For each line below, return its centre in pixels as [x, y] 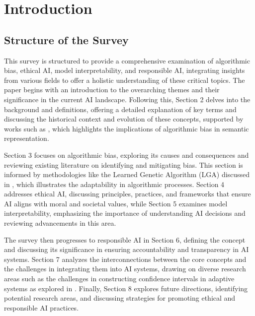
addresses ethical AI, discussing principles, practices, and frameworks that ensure [127, 194]
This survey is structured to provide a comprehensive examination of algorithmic [127, 60]
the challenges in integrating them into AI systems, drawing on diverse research [125, 269]
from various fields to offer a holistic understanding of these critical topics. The [125, 80]
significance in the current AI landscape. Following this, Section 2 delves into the [127, 99]
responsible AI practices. [42, 307]
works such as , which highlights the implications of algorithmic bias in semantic [127, 128]
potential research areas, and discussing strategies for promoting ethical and [120, 298]
